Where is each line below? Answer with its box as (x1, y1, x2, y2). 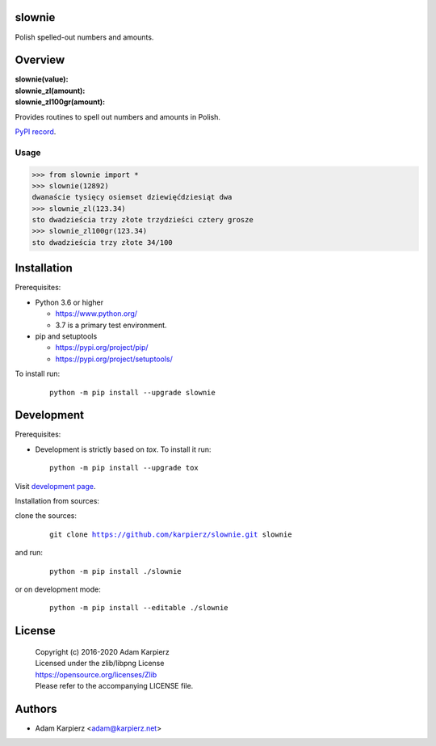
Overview (15, 53, 65, 67)
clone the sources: (15, 511, 77, 521)
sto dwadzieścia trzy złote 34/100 (31, 238, 173, 247)
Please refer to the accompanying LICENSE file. (35, 681, 194, 690)
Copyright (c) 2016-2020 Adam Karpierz (35, 647, 170, 656)
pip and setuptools (35, 331, 98, 341)
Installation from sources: (15, 495, 100, 505)
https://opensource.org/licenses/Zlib (35, 669, 157, 679)
